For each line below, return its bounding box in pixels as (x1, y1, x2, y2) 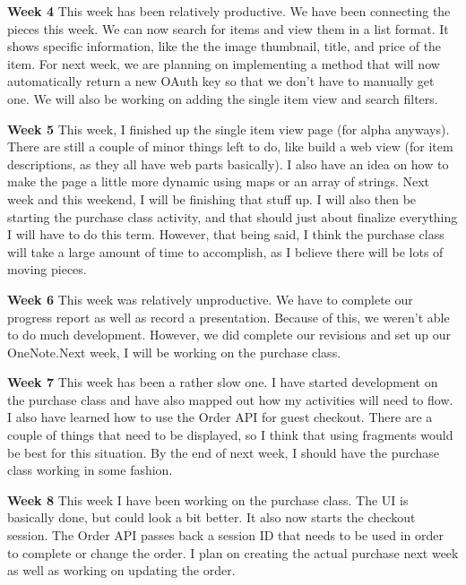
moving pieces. (7, 260, 87, 279)
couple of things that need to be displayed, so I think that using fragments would (7, 426, 453, 444)
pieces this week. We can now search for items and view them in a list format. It (7, 19, 449, 38)
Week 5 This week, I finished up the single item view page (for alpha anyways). (7, 119, 450, 138)
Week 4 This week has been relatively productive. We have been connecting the (7, 2, 451, 20)
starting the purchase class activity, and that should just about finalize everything (7, 207, 458, 226)
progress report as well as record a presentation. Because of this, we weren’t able (7, 307, 450, 326)
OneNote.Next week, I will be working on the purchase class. (7, 342, 341, 361)
